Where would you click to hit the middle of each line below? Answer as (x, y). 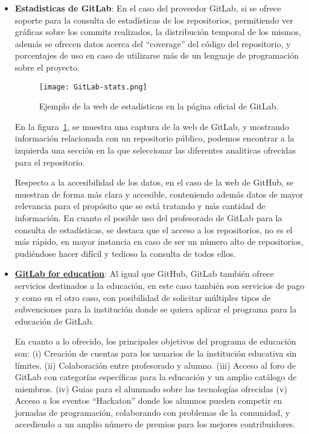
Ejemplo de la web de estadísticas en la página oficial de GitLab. (159, 106)
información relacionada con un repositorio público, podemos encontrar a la (154, 138)
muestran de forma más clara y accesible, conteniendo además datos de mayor (159, 194)
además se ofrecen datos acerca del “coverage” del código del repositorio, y (153, 43)
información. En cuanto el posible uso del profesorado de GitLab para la (148, 217)
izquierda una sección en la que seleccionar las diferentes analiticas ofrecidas (155, 150)
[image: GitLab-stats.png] (93, 87)
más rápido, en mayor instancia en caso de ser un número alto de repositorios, (159, 241)
